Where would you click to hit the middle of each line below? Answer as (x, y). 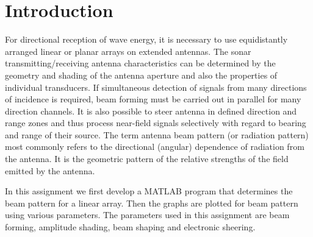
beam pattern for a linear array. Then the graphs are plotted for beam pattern (152, 203)
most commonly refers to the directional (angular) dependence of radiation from (155, 147)
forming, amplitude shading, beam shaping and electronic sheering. (130, 227)
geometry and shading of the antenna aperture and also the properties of (141, 75)
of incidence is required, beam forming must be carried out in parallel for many (153, 99)
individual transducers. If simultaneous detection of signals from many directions (156, 87)
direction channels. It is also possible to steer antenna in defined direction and (151, 111)
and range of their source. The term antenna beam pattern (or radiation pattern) (157, 134)
